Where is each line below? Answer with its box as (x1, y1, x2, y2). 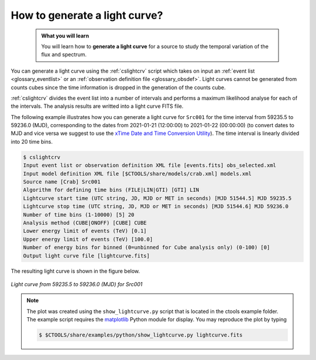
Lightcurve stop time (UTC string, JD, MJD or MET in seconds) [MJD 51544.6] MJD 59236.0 (23, 203, 289, 210)
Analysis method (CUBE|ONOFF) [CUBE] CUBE (23, 219, 147, 226)
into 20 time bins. (11, 138, 53, 145)
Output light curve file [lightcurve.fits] (23, 252, 150, 259)
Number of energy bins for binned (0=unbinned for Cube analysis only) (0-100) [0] (23, 244, 270, 251)
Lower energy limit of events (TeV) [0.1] (23, 227, 147, 235)
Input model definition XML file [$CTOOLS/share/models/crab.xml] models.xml (23, 170, 252, 177)
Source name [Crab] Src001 (23, 179, 101, 185)
